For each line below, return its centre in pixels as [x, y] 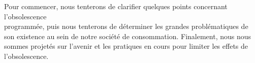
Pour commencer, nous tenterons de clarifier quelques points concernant [116, 6]
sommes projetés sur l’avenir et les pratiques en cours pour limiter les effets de [126, 46]
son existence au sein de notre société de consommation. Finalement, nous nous [128, 36]
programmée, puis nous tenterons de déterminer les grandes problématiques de [126, 26]
